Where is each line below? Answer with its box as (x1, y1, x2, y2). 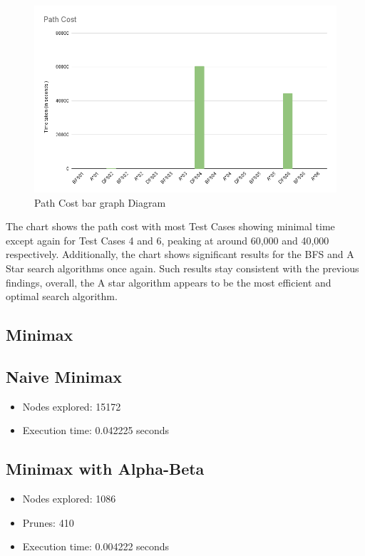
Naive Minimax (6, 366, 122, 388)
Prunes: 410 (22, 515, 74, 530)
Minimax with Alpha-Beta (6, 458, 205, 480)
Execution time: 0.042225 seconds (22, 423, 170, 438)
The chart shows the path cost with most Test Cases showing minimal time (6, 219, 335, 234)
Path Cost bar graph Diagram (34, 195, 166, 210)
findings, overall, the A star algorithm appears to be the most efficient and (6, 274, 331, 289)
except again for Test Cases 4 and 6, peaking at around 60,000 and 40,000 (6, 232, 329, 247)
